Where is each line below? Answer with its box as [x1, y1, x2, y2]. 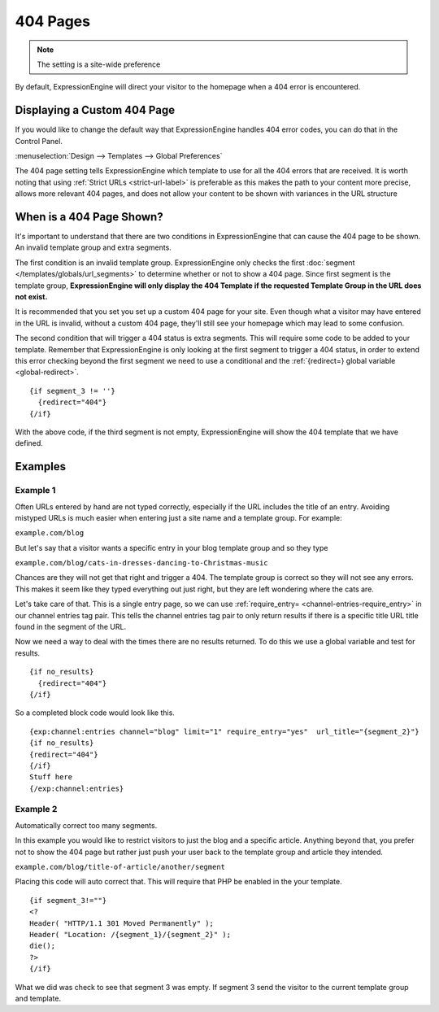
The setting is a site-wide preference [37, 59, 161, 69]
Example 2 [15, 804, 58, 815]
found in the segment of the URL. [15, 622, 126, 632]
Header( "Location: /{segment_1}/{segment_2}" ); [29, 930, 232, 939]
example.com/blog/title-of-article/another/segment [15, 862, 226, 872]
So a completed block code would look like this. [15, 708, 175, 718]
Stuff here [29, 773, 73, 782]
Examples [15, 460, 67, 473]
